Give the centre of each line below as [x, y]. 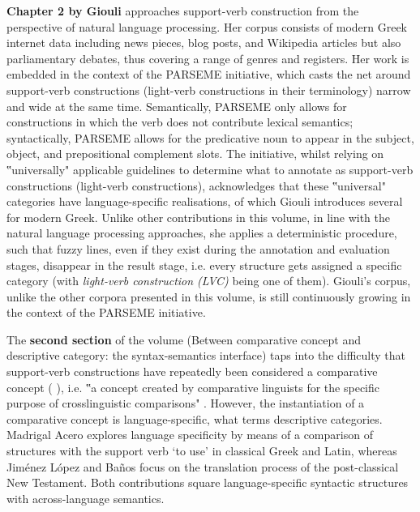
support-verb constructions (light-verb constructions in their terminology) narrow [209, 90]
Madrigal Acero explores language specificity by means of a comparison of [190, 435]
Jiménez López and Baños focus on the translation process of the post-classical [203, 466]
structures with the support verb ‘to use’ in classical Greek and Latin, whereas [202, 451]
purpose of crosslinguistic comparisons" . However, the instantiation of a [186, 403]
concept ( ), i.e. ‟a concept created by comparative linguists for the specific [193, 387]
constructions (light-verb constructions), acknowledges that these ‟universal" [196, 185]
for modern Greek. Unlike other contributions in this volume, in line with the [198, 217]
